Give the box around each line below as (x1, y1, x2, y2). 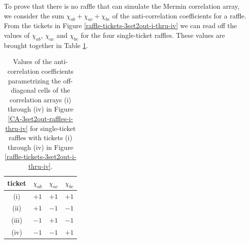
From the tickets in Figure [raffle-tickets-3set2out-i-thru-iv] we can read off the (4, 20, 237, 31)
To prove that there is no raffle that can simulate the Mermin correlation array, (4, 1, 240, 11)
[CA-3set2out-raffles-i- (8, 113, 73, 123)
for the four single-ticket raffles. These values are (80, 30, 225, 40)
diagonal (11, 85, 36, 95)
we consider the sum (4, 10, 64, 20)
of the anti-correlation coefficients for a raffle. (112, 10, 247, 20)
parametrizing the (8, 75, 61, 85)
